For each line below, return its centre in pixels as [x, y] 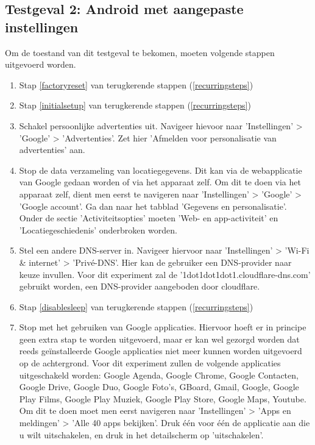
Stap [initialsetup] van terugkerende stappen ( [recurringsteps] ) [135, 105]
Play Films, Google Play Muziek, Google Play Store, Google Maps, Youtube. [163, 398]
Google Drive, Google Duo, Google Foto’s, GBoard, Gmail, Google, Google [159, 387]
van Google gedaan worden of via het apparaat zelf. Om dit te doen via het [160, 182]
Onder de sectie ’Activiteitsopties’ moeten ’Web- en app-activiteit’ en [149, 218]
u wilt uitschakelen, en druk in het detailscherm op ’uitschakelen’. [141, 434]
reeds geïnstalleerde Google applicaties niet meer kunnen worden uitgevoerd [161, 351]
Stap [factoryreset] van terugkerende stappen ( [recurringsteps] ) [136, 84]
